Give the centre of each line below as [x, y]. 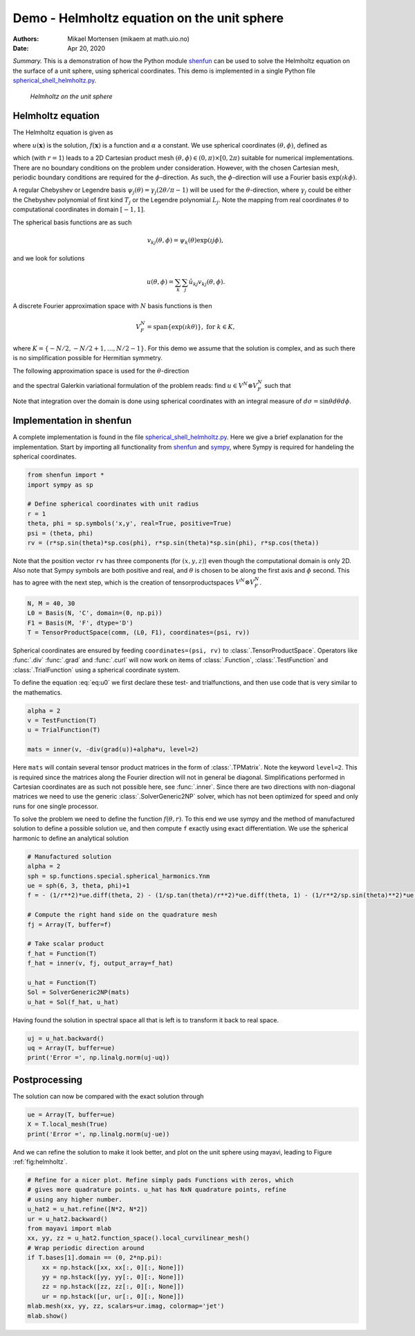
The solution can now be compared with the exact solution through [108, 1096]
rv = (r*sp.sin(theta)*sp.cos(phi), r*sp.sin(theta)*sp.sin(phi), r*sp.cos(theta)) [173, 543]
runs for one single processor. [56, 806]
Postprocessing [48, 1079]
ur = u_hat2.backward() [68, 1219]
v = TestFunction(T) [62, 720]
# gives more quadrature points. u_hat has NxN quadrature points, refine [157, 1190]
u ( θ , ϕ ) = [160, 282]
